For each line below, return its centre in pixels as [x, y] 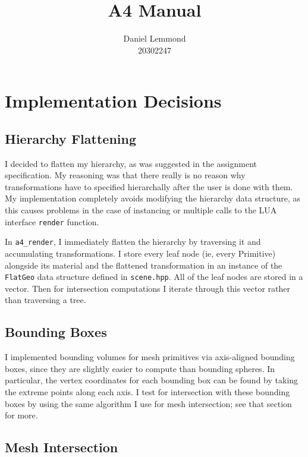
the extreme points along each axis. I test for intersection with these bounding [147, 392]
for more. [21, 415]
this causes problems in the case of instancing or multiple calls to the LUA [141, 210]
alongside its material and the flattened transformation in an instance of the [144, 265]
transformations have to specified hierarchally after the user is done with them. [149, 186]
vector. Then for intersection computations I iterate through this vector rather [148, 288]
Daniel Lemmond [155, 38]
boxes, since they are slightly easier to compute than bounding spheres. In [140, 368]
